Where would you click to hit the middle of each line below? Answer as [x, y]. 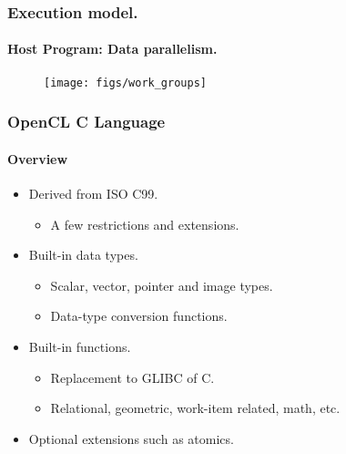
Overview [38, 158]
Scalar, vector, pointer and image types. [162, 285]
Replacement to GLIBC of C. [132, 377]
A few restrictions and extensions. [145, 224]
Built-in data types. [83, 255]
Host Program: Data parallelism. [112, 49]
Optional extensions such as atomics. [131, 438]
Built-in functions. [80, 346]
